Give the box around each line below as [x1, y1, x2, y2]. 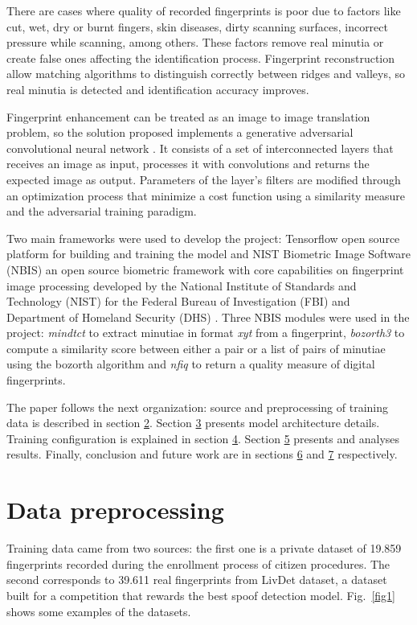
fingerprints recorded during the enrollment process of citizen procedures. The [6, 555, 390, 572]
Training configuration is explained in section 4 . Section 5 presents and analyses [6, 430, 400, 446]
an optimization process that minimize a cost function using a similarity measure [6, 187, 406, 204]
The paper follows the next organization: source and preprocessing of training [6, 398, 389, 415]
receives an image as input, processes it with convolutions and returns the [6, 155, 370, 172]
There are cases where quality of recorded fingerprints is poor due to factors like [6, 2, 401, 19]
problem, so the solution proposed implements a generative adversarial [6, 124, 354, 141]
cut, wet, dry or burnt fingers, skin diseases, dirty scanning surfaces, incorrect [6, 18, 388, 35]
